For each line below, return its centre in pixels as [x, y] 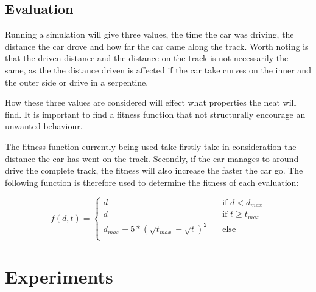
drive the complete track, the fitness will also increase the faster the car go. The [154, 170]
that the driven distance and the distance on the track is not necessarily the [147, 58]
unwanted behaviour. [44, 126]
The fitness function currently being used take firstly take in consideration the [151, 146]
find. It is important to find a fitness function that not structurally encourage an [155, 114]
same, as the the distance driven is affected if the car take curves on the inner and [158, 70]
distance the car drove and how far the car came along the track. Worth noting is [157, 46]
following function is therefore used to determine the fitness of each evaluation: [152, 182]
